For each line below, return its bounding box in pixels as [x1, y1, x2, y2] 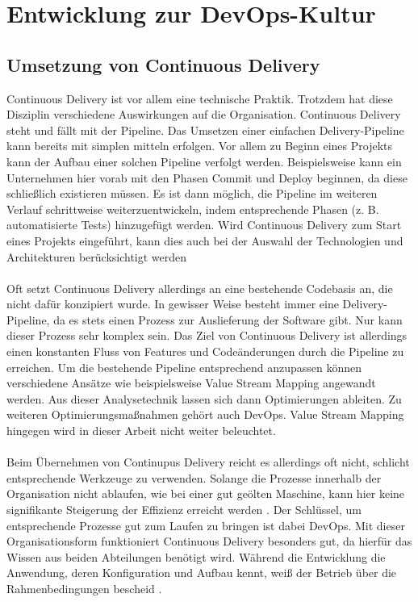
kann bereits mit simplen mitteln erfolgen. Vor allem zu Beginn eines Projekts [6, 137, 393, 154]
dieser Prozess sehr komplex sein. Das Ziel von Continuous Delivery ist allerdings [6, 327, 408, 344]
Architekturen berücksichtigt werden [6, 248, 187, 265]
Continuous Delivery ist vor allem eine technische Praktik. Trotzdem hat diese [6, 90, 393, 107]
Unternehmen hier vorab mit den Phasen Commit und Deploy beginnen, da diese [6, 169, 408, 186]
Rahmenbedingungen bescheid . [6, 579, 162, 596]
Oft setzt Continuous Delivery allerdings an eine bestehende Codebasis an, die [6, 279, 393, 296]
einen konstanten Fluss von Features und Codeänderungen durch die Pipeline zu [6, 343, 404, 360]
